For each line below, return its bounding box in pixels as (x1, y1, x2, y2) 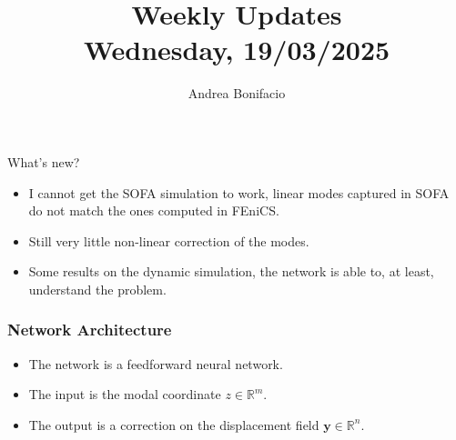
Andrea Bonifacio (187, 84, 286, 103)
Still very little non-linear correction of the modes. (28, 231, 309, 250)
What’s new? (7, 152, 80, 171)
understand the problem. (28, 279, 167, 298)
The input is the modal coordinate (28, 385, 221, 404)
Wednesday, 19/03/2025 (83, 31, 390, 68)
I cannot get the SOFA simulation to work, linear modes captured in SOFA (28, 183, 450, 202)
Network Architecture (7, 318, 172, 341)
